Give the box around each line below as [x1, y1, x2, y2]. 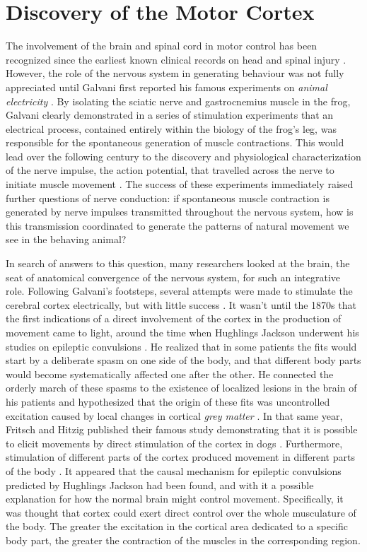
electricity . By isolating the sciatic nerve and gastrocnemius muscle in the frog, [6, 93, 351, 108]
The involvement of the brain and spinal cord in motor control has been [6, 38, 318, 53]
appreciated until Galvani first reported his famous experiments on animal [6, 79, 327, 94]
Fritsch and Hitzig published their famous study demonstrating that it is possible [6, 422, 358, 437]
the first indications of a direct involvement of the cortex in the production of [6, 311, 342, 326]
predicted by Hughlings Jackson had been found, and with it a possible [6, 477, 314, 492]
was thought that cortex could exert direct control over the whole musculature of [6, 505, 356, 519]
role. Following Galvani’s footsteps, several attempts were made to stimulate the [6, 283, 353, 298]
